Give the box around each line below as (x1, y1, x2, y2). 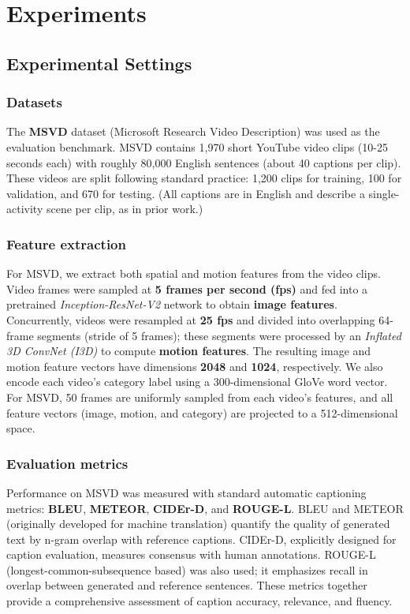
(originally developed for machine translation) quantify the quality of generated (6, 515, 390, 532)
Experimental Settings (6, 51, 192, 75)
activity (6, 200, 43, 217)
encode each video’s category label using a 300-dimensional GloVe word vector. (6, 373, 388, 390)
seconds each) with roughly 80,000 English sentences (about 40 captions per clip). (6, 154, 401, 170)
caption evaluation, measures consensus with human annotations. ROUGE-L (6, 546, 376, 563)
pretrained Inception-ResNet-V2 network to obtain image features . (6, 296, 337, 313)
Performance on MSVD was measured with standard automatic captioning (6, 484, 367, 500)
